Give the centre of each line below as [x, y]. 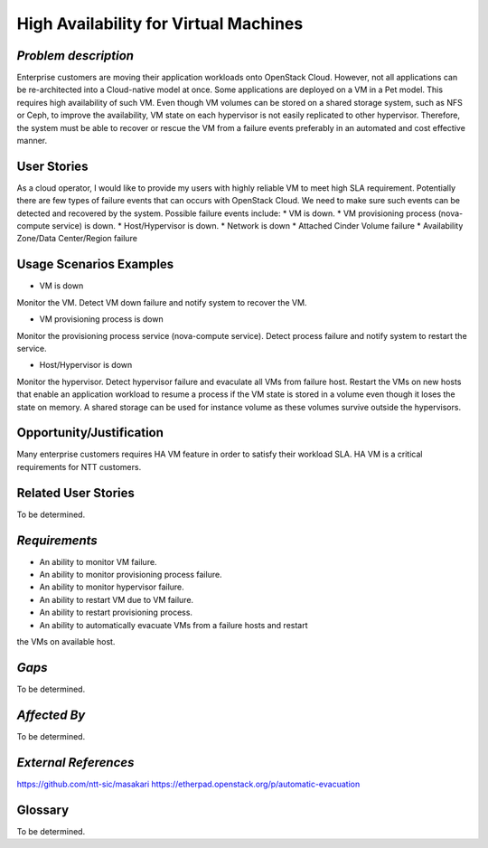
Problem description [75, 56]
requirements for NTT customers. [79, 466]
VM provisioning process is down [101, 319]
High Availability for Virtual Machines [160, 24]
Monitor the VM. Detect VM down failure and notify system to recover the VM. [162, 302]
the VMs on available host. [66, 641]
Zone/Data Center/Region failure [77, 239]
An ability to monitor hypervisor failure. [112, 587]
